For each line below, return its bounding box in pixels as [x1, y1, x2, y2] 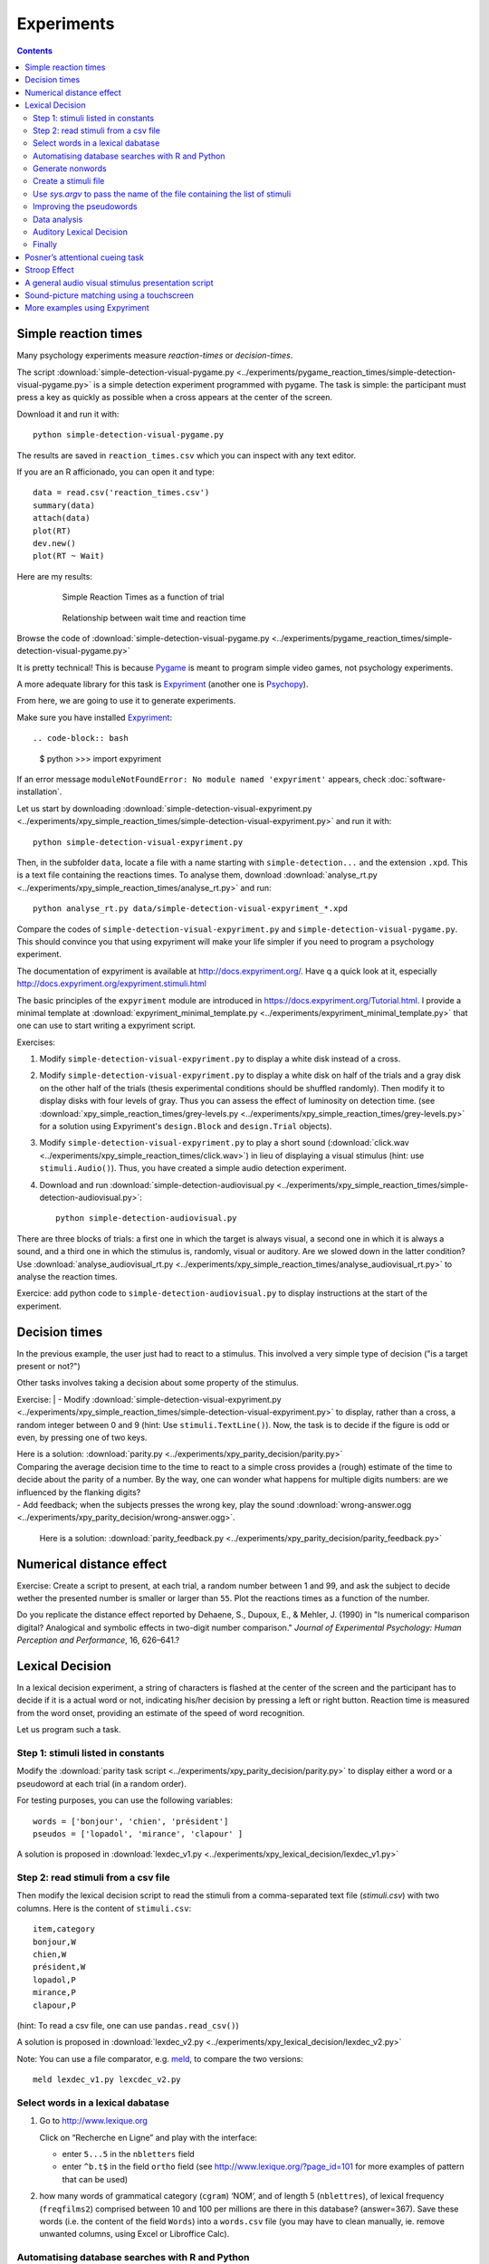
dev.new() [33, 538, 76, 548]
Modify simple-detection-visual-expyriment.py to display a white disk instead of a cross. [39, 1053, 401, 1064]
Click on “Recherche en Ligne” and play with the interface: [39, 2132, 258, 2143]
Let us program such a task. [16, 1724, 121, 1735]
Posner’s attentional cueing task [24, 252, 144, 263]
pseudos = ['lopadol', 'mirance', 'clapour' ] [33, 1828, 244, 1838]
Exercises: [16, 1037, 56, 1048]
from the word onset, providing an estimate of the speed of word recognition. [16, 1707, 305, 1718]
